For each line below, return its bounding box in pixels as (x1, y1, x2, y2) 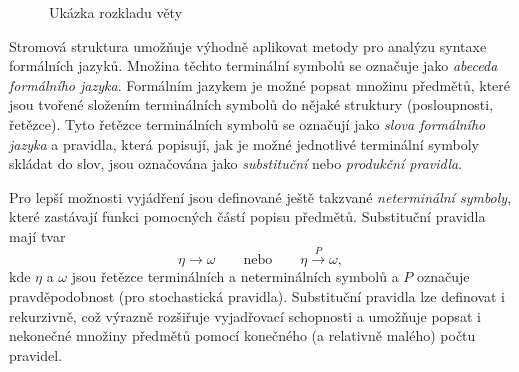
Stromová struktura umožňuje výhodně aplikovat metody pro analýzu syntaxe (9, 35, 487, 56)
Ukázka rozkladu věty (49, 2, 183, 22)
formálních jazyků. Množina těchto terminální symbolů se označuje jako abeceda (9, 55, 498, 76)
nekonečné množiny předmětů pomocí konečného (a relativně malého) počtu (9, 325, 476, 346)
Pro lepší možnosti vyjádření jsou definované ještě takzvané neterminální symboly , (9, 186, 512, 207)
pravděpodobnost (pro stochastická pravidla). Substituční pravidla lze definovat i (9, 285, 505, 306)
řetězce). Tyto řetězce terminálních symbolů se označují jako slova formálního (9, 113, 486, 134)
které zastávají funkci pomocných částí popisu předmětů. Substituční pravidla (9, 206, 486, 227)
